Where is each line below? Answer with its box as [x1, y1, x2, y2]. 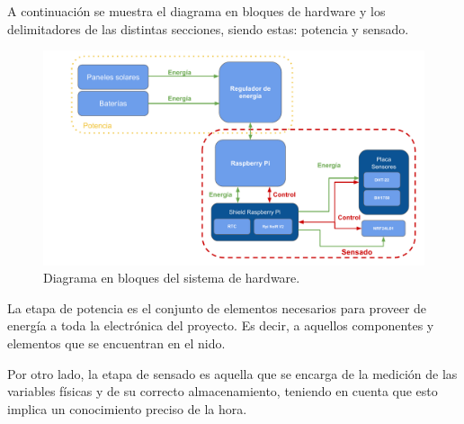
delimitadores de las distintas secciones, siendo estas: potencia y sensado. [7, 19, 409, 38]
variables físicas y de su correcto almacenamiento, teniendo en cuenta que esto [7, 382, 438, 401]
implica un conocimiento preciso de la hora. [7, 399, 247, 418]
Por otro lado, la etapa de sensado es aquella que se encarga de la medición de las [7, 364, 458, 383]
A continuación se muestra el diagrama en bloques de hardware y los [7, 2, 386, 20]
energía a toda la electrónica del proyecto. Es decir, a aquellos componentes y [7, 316, 434, 335]
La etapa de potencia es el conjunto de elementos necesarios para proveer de [7, 298, 427, 317]
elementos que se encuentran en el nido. [7, 334, 226, 353]
